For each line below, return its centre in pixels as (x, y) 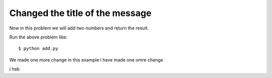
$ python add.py (38, 48)
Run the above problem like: (38, 37)
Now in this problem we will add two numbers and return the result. (79, 28)
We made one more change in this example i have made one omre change (86, 59)
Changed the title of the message (80, 13)
